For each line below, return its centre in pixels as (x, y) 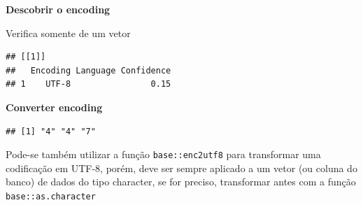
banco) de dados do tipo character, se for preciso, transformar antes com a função (181, 182)
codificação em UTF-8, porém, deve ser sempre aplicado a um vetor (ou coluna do (181, 168)
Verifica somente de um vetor (68, 33)
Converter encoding (54, 107)
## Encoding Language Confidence (88, 70)
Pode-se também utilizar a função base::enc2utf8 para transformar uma (163, 154)
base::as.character (51, 197)
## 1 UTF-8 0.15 (88, 84)
